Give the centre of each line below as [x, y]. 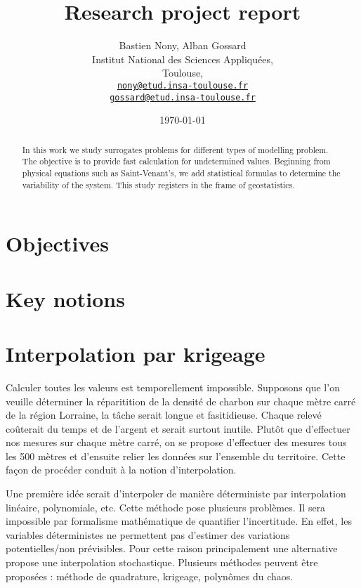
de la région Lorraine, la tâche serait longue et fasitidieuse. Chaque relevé [164, 415]
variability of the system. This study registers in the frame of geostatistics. [158, 184]
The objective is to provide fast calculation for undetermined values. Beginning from [176, 161]
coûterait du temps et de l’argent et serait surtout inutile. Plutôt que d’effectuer [178, 428]
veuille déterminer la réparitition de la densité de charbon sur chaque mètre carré [181, 401]
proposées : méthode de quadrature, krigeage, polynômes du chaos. [150, 576]
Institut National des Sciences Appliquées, [183, 59]
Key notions [65, 298]
